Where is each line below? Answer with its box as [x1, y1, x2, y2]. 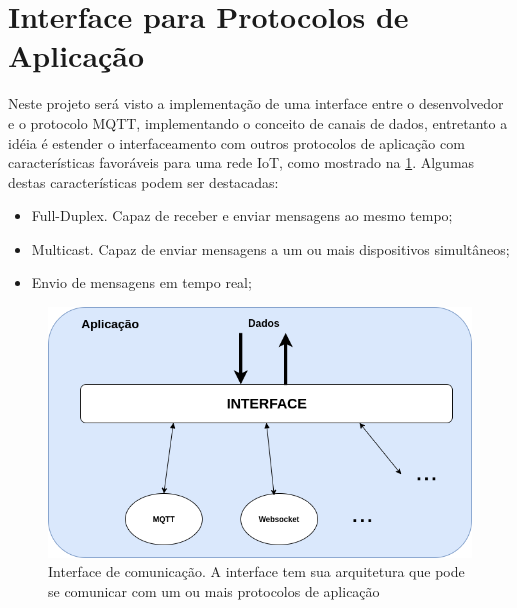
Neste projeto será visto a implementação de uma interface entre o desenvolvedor [8, 93, 504, 114]
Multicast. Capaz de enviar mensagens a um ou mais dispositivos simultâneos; [31, 238, 510, 259]
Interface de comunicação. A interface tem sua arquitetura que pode [48, 561, 465, 582]
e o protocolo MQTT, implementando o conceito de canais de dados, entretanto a [8, 112, 508, 133]
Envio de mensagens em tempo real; [31, 272, 252, 293]
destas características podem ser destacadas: [8, 171, 279, 192]
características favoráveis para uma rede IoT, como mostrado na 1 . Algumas [8, 152, 475, 173]
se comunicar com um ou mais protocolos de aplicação [48, 581, 380, 602]
